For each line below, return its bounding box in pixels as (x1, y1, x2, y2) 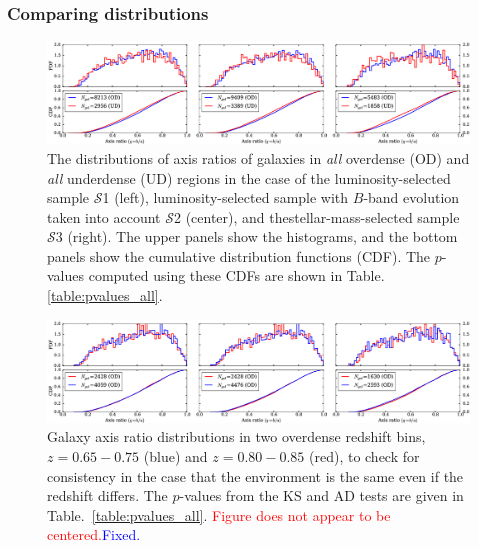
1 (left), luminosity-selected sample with (102, 187, 349, 208)
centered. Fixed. (47, 524, 141, 545)
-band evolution (363, 187, 460, 208)
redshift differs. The (47, 485, 168, 506)
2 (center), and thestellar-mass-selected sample (173, 206, 460, 227)
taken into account (47, 206, 161, 227)
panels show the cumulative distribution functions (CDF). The (47, 245, 431, 266)
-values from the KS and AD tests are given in (179, 485, 464, 506)
